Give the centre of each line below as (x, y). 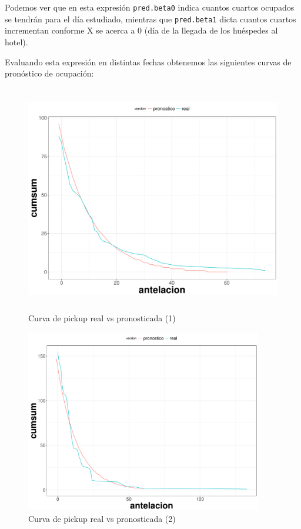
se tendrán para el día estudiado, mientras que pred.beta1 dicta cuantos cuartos (150, 19)
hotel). (16, 41)
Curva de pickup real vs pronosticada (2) (102, 518)
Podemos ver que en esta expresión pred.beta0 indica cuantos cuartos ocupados (150, 7)
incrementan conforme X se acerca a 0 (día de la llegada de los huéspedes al (141, 30)
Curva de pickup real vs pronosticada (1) (102, 318)
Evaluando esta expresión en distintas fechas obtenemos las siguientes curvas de (148, 61)
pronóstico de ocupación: (49, 73)
